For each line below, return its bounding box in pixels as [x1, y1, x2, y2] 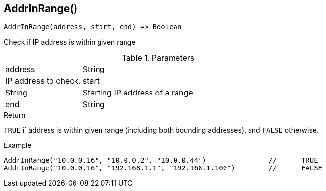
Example [4, 141, 32, 150]
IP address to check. [5, 76, 81, 86]
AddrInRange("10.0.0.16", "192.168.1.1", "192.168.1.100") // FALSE [4, 164, 323, 172]
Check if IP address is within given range [4, 38, 136, 47]
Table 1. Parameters [122, 53, 195, 63]
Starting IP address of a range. [82, 88, 196, 98]
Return [4, 111, 25, 119]
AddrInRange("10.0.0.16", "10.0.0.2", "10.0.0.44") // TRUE [4, 156, 318, 165]
